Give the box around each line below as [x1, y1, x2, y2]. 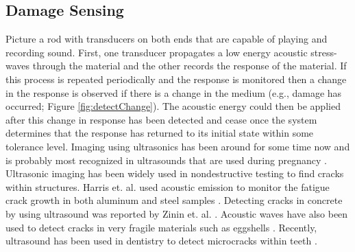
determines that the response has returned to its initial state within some [5, 126, 314, 140]
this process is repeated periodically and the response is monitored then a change [5, 71, 347, 86]
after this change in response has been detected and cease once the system [5, 112, 317, 126]
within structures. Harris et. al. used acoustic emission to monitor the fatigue [5, 179, 330, 194]
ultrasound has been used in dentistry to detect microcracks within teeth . [5, 233, 317, 248]
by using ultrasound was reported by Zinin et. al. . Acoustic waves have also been [5, 206, 348, 220]
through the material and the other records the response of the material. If [32, 58, 347, 73]
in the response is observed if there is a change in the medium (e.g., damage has [5, 85, 342, 100]
